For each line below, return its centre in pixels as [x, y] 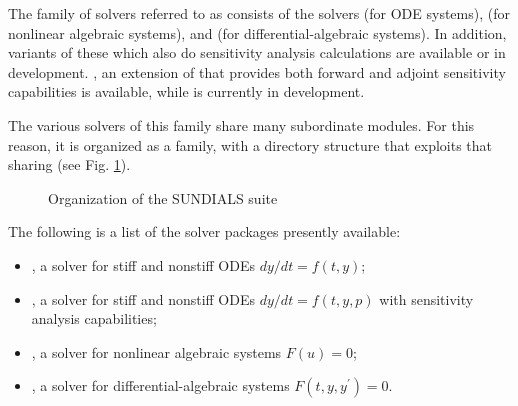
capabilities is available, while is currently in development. [186, 91]
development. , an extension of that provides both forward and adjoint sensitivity [257, 71]
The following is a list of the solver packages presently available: [204, 231]
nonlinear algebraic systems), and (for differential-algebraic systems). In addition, [257, 32]
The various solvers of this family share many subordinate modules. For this [241, 124]
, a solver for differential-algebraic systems [160, 385]
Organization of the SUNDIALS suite [163, 197]
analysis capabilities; [94, 318]
